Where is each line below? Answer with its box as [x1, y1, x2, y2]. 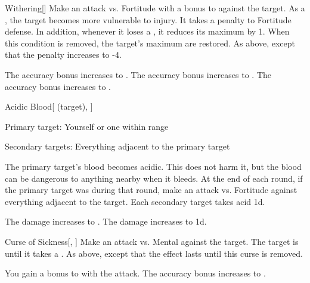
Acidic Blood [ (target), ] [5, 100, 93, 113]
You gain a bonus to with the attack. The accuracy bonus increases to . [5, 267, 266, 279]
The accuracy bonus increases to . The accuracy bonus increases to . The [5, 68, 271, 80]
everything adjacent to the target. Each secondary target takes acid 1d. [5, 195, 265, 207]
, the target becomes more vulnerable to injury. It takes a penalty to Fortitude [5, 13, 292, 26]
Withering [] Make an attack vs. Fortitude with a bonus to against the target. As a [5, 2, 305, 14]
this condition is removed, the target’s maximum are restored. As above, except [5, 36, 296, 49]
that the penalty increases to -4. [5, 48, 122, 61]
